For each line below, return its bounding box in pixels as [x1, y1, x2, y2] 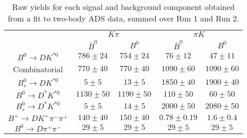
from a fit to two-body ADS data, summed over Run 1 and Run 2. [7, 12, 240, 24]
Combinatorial [13, 63, 63, 75]
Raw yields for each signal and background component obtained [12, 1, 235, 12]
